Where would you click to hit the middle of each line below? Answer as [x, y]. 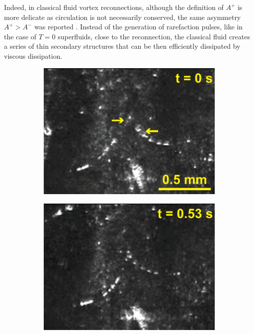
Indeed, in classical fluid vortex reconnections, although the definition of [114, 7]
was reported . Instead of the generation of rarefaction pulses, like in [139, 27]
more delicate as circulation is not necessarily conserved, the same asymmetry [123, 17]
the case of [20, 36]
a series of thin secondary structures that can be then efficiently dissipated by [122, 46]
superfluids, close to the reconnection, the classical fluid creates [154, 36]
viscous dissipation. [33, 56]
